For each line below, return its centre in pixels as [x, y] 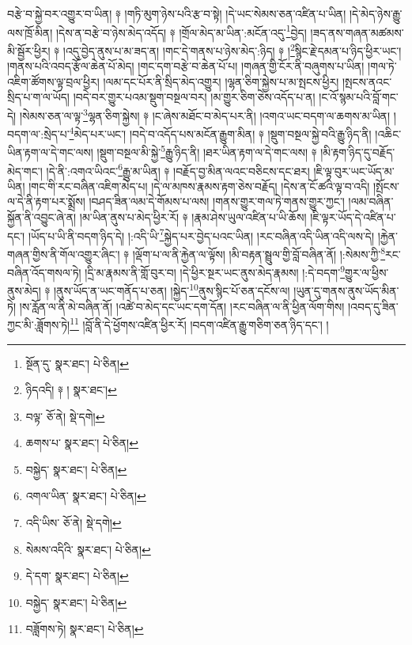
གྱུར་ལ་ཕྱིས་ [367, 272]
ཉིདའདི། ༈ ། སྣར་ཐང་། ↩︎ [71, 390]
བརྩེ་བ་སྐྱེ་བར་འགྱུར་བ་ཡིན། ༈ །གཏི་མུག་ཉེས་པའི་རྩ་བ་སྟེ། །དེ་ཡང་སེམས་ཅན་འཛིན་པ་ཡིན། [177, 13]
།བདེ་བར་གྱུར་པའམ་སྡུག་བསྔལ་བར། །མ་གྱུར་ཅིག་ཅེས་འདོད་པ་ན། [194, 97]
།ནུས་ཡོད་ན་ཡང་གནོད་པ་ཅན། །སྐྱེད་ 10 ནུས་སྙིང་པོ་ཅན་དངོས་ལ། [172, 290]
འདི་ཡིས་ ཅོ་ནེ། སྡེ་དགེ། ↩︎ [74, 523]
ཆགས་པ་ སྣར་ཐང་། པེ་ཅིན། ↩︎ [82, 443]
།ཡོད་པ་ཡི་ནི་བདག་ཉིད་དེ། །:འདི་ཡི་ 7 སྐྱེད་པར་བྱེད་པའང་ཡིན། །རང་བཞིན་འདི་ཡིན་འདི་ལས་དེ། [201, 234]
